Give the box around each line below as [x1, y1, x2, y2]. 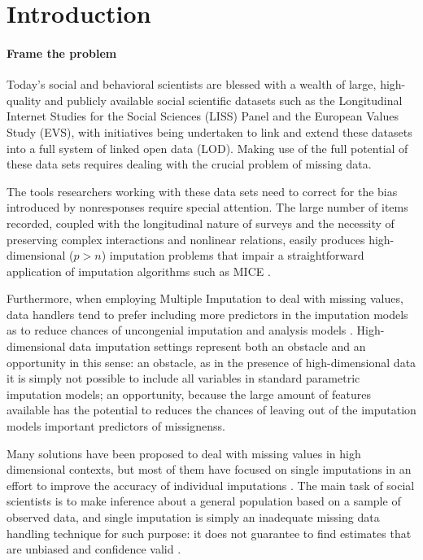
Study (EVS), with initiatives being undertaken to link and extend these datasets [7, 123, 412, 140]
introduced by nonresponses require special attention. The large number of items [7, 199, 408, 216]
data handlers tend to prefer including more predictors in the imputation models [7, 305, 408, 322]
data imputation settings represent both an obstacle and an [69, 338, 366, 355]
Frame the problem [7, 44, 117, 61]
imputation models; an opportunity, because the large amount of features [7, 385, 371, 402]
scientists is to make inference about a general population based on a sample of [7, 492, 401, 510]
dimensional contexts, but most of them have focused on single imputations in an [7, 461, 412, 478]
